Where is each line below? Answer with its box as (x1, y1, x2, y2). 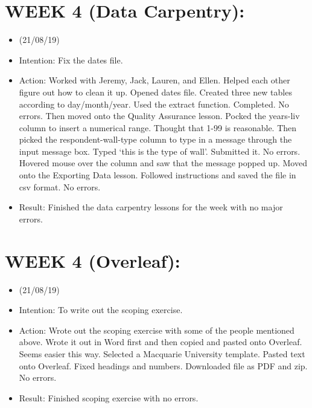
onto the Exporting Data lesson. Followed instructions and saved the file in (19, 169, 296, 181)
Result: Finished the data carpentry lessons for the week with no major (19, 201, 283, 213)
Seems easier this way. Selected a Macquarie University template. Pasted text (19, 347, 305, 360)
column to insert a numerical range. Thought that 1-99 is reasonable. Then (19, 121, 297, 134)
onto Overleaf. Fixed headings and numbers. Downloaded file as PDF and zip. (19, 359, 308, 372)
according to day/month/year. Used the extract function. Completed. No (19, 97, 289, 110)
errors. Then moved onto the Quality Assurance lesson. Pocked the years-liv (19, 109, 300, 122)
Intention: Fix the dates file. (19, 53, 123, 66)
